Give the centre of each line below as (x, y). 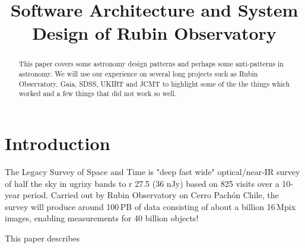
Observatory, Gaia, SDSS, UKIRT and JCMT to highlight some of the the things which (154, 83)
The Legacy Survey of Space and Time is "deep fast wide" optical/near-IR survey (152, 171)
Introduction (58, 143)
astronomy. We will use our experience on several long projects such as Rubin (138, 74)
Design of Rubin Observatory (154, 33)
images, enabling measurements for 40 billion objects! (102, 218)
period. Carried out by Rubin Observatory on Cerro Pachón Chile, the (151, 195)
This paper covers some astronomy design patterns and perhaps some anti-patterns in (151, 64)
